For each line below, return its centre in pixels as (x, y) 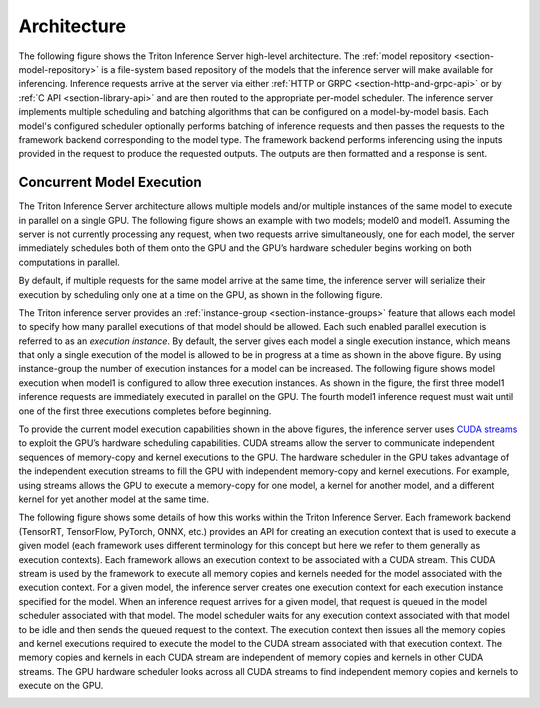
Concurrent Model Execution (110, 182)
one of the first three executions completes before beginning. (145, 411)
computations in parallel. (69, 262)
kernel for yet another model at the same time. (114, 499)
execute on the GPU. (61, 686)
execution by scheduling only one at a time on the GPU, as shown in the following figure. (201, 294)
